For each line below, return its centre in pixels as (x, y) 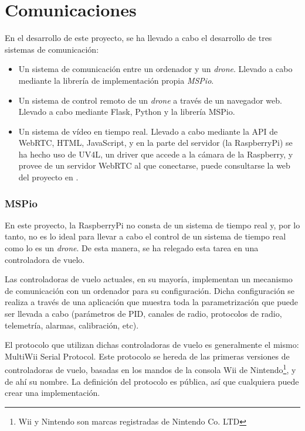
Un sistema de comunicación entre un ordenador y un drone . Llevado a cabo (155, 69)
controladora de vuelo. (45, 259)
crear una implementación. (52, 393)
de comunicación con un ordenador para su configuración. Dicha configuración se (150, 290)
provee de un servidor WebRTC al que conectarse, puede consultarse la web (154, 165)
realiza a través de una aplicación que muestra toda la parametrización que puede (152, 302)
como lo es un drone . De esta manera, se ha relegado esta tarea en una (132, 248)
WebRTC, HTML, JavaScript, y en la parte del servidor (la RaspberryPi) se (155, 143)
